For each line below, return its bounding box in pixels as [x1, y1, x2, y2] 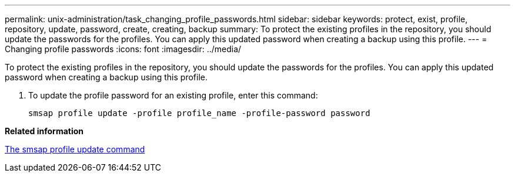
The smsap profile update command [5, 144, 145, 154]
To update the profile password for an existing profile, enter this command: [28, 90, 318, 100]
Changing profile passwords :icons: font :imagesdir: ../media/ [5, 44, 242, 54]
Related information [5, 126, 84, 136]
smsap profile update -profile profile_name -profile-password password [28, 108, 370, 118]
